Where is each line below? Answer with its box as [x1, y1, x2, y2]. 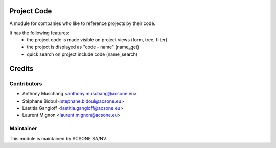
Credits [9, 64, 34, 73]
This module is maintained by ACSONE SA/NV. [9, 135, 107, 141]
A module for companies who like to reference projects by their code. [9, 20, 156, 27]
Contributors [9, 80, 42, 87]
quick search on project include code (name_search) [27, 51, 138, 57]
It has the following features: [9, 30, 70, 36]
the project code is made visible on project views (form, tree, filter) [27, 37, 168, 43]
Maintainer [9, 125, 37, 132]
